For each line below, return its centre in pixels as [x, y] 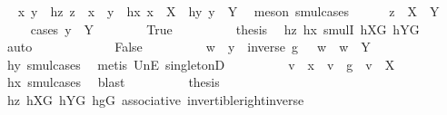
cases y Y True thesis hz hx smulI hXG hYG [225, 29]
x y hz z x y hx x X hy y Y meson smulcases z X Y [228, 11]
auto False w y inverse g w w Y [189, 47]
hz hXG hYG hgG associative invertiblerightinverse [155, 99]
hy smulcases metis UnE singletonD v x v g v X [201, 64]
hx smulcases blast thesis [113, 82]
